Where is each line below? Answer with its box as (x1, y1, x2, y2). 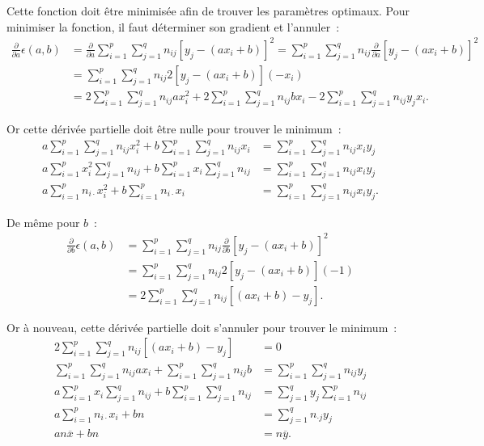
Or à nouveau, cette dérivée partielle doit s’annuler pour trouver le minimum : (6, 318, 397, 335)
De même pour (6, 213, 80, 230)
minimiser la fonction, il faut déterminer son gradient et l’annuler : (6, 18, 340, 35)
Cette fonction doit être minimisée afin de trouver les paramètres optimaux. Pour (6, 2, 410, 19)
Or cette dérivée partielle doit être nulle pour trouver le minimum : (6, 120, 342, 137)
